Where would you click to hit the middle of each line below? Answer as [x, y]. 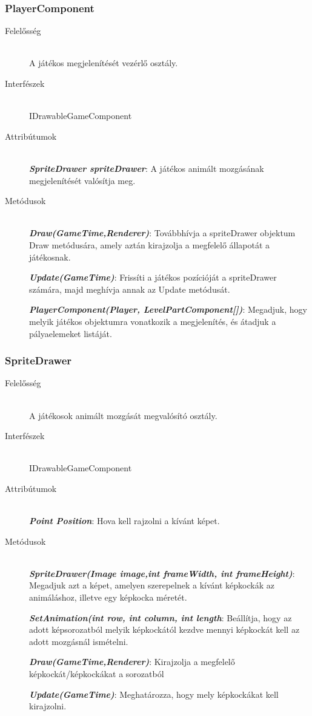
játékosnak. [50, 257]
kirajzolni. [48, 706]
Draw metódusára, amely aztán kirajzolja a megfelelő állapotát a [150, 244]
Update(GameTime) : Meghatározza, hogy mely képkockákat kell [154, 694]
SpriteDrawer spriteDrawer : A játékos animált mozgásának [147, 168]
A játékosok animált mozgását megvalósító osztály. [123, 415]
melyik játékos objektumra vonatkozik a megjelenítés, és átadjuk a [153, 321]
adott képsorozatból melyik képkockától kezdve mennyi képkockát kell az [164, 629]
